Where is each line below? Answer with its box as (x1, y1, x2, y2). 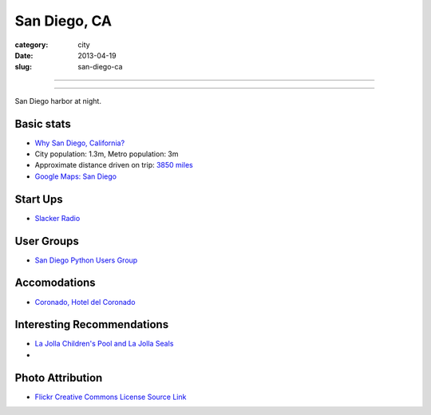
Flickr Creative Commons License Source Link (34, 392, 187, 401)
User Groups (14, 234, 79, 247)
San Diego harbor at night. (14, 96, 101, 105)
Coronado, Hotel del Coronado (34, 297, 136, 306)
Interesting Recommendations (14, 318, 169, 331)
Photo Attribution (14, 371, 103, 385)
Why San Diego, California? (34, 138, 125, 148)
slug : (14, 62, 32, 72)
